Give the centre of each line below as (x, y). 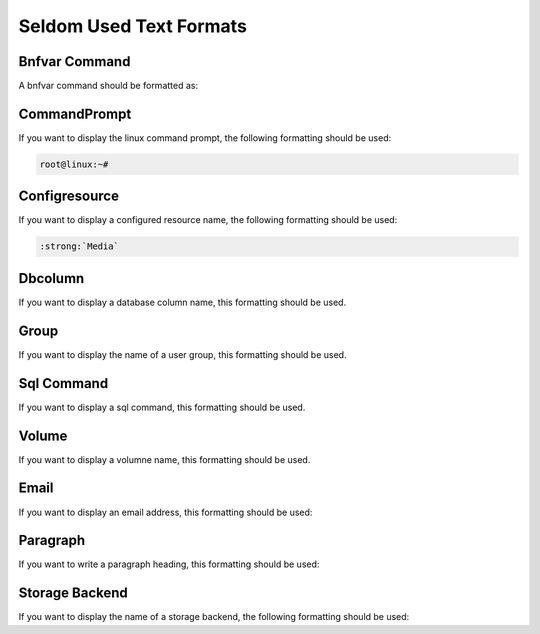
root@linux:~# (74, 164)
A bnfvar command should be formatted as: (108, 86)
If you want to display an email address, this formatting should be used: (165, 512)
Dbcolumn (51, 278)
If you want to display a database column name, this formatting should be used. (182, 302)
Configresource (69, 196)
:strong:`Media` (79, 246)
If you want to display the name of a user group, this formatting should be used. (182, 354)
